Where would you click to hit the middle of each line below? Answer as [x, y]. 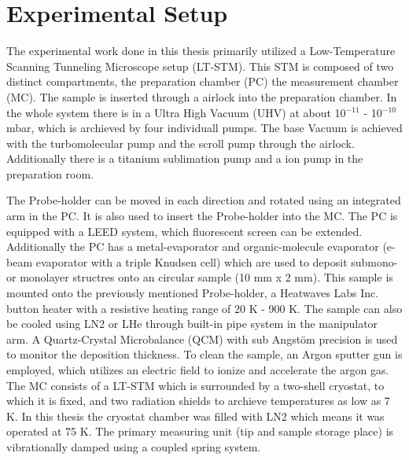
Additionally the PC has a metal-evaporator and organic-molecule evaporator [193, 247]
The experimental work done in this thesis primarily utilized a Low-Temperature [201, 51]
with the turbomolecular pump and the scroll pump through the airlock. [181, 143]
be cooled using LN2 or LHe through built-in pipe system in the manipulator [192, 324]
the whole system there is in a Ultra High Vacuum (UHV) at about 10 [176, 112]
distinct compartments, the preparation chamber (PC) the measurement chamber [203, 81]
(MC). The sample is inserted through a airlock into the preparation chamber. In [202, 96]
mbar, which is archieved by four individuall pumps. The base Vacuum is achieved [204, 128]
